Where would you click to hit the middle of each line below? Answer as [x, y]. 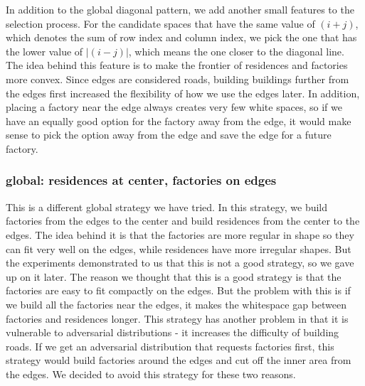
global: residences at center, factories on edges [141, 180]
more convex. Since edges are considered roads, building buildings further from [178, 79]
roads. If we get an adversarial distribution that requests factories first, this [170, 346]
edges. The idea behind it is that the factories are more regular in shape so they [180, 234]
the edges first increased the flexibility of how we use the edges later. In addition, [183, 93]
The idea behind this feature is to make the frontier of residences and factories [177, 65]
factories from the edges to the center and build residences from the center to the [183, 221]
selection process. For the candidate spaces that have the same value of [160, 23]
